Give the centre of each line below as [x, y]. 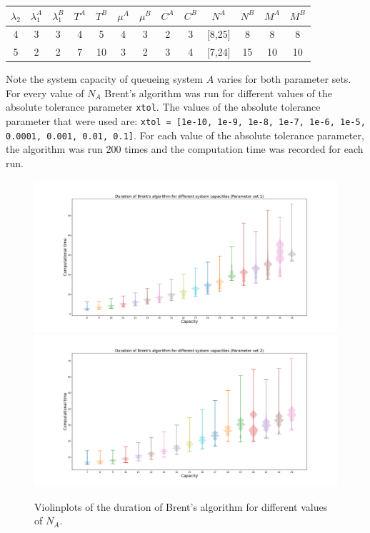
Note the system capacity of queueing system [104, 79]
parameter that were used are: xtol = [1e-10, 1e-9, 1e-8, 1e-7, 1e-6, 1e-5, [186, 121]
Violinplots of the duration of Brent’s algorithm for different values [181, 506]
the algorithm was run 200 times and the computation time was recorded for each [185, 149]
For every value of [45, 93]
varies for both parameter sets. [284, 79]
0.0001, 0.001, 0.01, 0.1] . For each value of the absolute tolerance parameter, [185, 135]
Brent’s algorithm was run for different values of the [218, 93]
